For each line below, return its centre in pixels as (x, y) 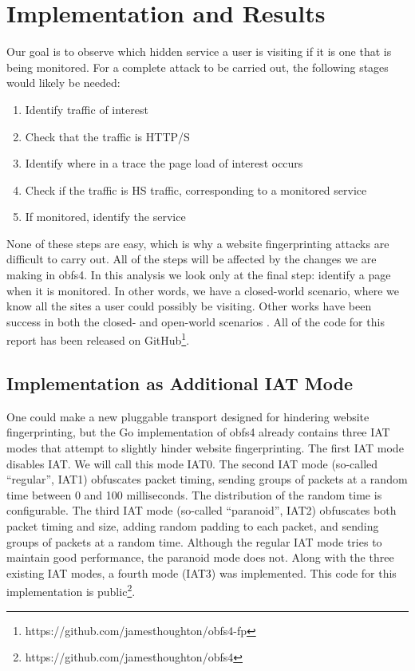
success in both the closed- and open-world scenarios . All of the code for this (196, 321)
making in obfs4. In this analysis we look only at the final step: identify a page (199, 275)
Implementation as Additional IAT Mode (180, 383)
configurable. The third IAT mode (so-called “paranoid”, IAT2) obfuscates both (202, 510)
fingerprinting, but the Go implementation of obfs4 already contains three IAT (198, 432)
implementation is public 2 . (71, 590)
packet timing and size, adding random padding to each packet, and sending (193, 526)
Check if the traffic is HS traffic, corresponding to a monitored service (196, 189)
